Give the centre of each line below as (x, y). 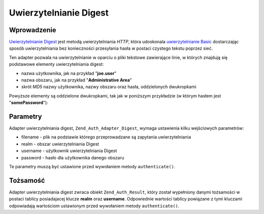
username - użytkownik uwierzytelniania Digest (69, 151)
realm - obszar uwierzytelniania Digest (60, 144)
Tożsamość (27, 180)
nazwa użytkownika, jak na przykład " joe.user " (69, 73)
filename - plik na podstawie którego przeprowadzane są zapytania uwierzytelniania (106, 137)
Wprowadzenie (33, 30)
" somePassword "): (29, 103)
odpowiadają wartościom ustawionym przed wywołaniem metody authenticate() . (94, 206)
